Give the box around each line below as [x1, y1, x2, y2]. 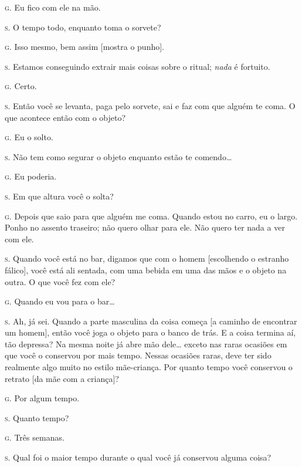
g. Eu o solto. [5, 131, 53, 143]
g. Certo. [5, 80, 37, 92]
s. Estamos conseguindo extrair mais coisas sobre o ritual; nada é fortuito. [5, 60, 270, 72]
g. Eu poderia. [5, 170, 57, 182]
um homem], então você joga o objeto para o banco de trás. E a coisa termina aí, [5, 326, 296, 339]
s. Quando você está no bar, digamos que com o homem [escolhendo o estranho [5, 252, 289, 265]
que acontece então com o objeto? [5, 111, 126, 123]
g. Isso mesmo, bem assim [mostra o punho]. [5, 40, 164, 53]
